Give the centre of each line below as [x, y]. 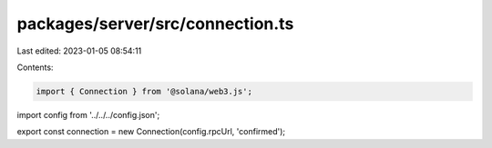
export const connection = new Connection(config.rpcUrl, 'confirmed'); [151, 132]
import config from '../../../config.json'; [88, 114]
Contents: [35, 67]
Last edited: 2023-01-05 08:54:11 [79, 51]
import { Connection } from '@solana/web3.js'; [144, 91]
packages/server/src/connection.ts [155, 24]
